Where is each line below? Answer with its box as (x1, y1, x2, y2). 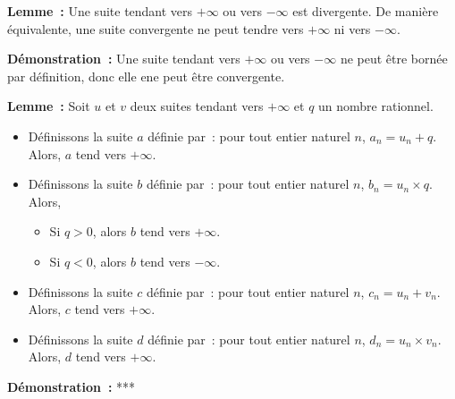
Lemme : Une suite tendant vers (7, 2, 193, 20)
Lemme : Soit (7, 97, 90, 115)
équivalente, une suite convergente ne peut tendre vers (7, 19, 304, 38)
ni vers (333, 19, 371, 38)
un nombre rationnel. (318, 97, 434, 115)
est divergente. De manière (292, 2, 439, 20)
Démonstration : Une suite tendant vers (7, 49, 240, 68)
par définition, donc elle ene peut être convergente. (7, 66, 285, 85)
